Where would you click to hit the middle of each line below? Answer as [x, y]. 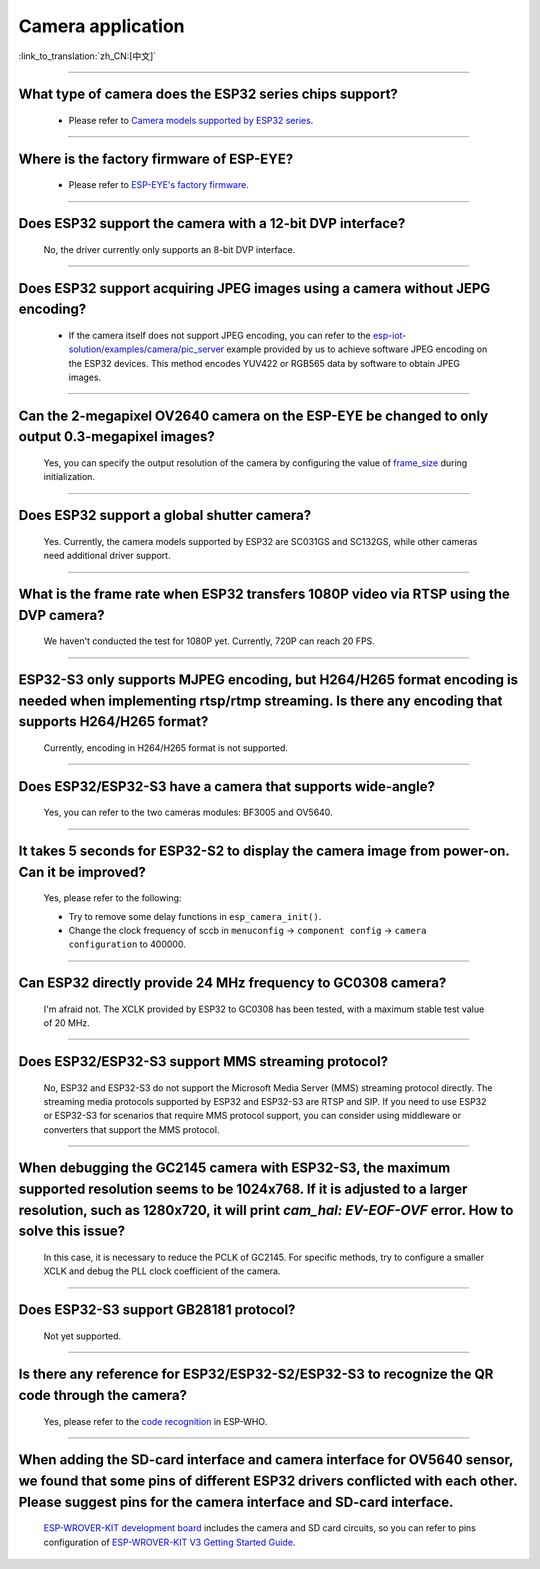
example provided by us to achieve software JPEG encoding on [357, 349]
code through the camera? [103, 1395]
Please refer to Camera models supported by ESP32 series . [191, 120]
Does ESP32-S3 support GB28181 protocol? [157, 1310]
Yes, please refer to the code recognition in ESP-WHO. [155, 1421]
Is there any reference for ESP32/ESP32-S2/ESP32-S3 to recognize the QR [256, 1374]
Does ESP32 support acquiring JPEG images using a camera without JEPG [254, 288]
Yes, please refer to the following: [112, 898]
